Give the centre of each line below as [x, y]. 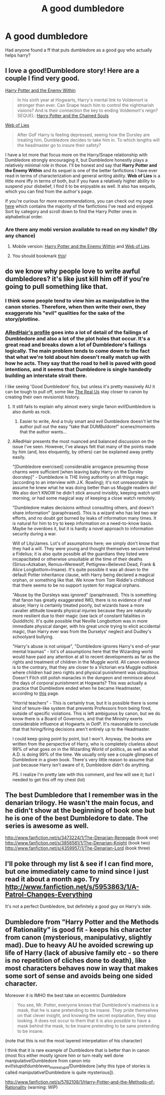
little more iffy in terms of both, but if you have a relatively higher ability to [80, 181]
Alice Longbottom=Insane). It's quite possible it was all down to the [80, 569]
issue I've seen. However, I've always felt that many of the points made [84, 446]
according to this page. [36, 693]
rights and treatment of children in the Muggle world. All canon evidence [86, 662]
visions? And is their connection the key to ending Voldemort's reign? [87, 110]
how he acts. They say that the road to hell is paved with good [81, 363]
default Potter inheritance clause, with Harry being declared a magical [83, 574]
